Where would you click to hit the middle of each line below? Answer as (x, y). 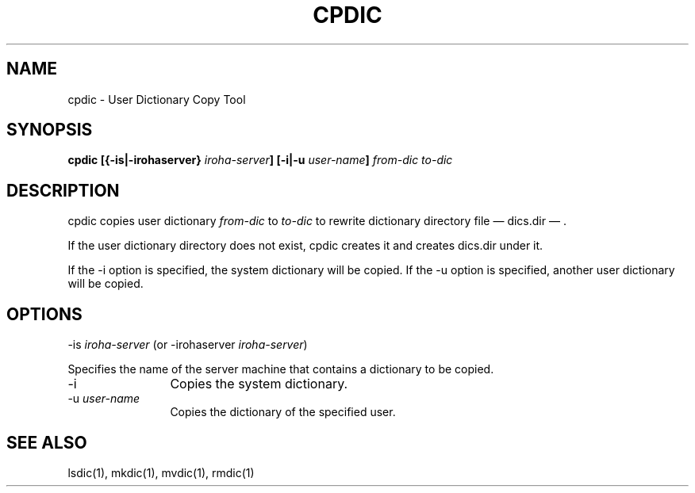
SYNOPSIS (50, 130)
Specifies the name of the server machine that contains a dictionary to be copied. (281, 369)
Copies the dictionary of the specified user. (283, 412)
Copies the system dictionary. (259, 384)
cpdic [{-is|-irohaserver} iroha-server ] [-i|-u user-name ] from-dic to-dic (260, 160)
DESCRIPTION (63, 190)
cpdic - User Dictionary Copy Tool (157, 99)
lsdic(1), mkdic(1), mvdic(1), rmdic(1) (161, 472)
